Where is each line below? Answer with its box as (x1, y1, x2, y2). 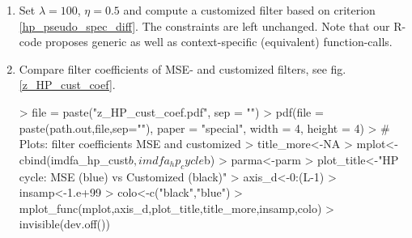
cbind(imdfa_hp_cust (19, 151, 129, 168)
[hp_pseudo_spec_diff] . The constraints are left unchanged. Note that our (19, 17, 390, 34)
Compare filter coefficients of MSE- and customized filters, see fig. (19, 60, 346, 77)
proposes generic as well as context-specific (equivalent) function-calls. (45, 33, 393, 50)
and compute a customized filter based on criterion (123, 2, 376, 18)
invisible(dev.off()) (19, 215, 110, 232)
